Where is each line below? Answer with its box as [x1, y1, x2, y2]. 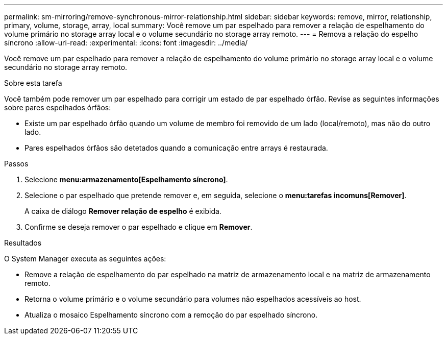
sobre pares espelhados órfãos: [4, 103, 111, 112]
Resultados [4, 238, 42, 247]
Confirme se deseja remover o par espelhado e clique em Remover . [24, 223, 253, 231]
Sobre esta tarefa [4, 79, 62, 87]
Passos [4, 159, 29, 168]
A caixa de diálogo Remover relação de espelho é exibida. [24, 207, 221, 215]
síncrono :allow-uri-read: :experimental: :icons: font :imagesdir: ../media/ [4, 38, 248, 47]
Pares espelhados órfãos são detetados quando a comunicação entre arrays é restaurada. [24, 143, 328, 152]
